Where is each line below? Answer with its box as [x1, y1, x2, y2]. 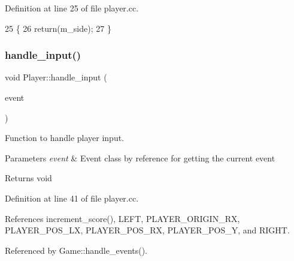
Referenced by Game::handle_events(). [5, 244, 148, 256]
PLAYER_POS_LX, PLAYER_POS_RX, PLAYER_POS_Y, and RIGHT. [5, 224, 290, 236]
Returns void [5, 172, 52, 184]
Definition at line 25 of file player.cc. [5, 2, 139, 14]
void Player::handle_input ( [5, 71, 107, 83]
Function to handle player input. [5, 131, 125, 144]
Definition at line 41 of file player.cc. [5, 191, 139, 204]
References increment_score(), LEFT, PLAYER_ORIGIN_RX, [5, 212, 240, 224]
